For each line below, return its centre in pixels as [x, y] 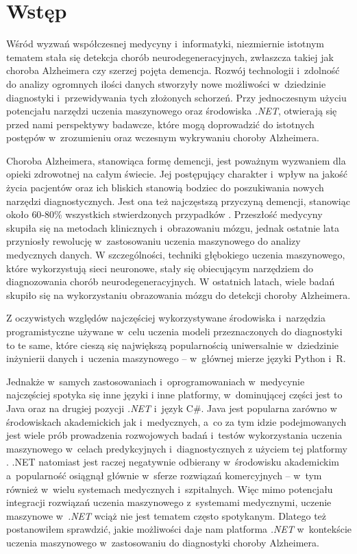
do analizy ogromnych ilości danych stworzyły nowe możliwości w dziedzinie [166, 83]
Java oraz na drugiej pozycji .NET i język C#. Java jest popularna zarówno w [172, 408]
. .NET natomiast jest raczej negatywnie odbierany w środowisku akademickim [173, 462]
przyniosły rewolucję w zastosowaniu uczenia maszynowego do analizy [153, 241]
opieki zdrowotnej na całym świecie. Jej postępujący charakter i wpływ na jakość [177, 174]
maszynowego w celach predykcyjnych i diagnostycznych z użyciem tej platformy [177, 448]
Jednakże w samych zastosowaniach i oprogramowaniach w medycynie [156, 381]
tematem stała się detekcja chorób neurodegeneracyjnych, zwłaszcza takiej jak [170, 57]
